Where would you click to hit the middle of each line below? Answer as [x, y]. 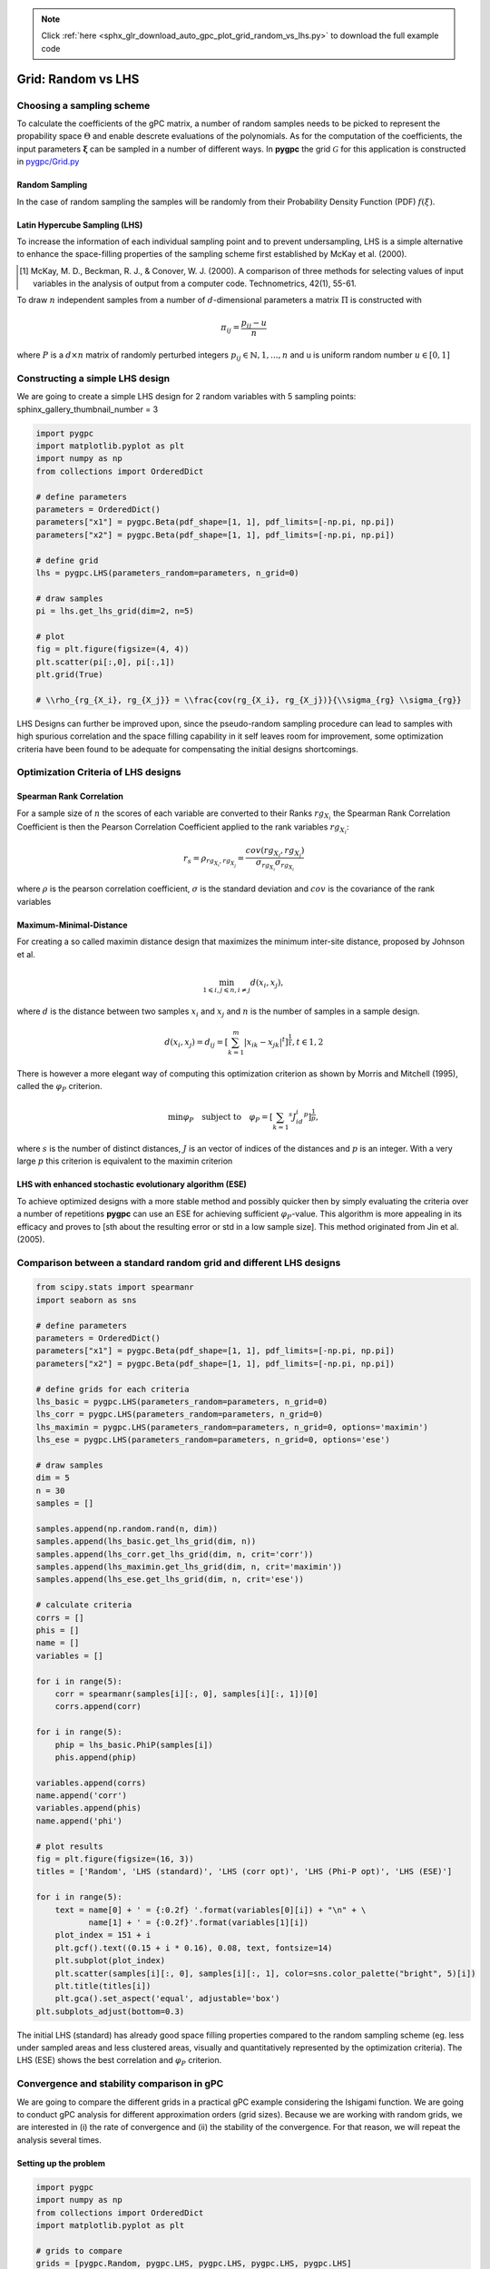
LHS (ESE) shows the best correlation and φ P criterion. [119, 2062]
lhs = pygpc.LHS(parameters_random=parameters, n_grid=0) [167, 573]
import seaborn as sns [86, 1300]
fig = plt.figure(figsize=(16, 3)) [115, 1859]
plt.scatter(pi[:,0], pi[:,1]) [106, 662]
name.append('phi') [79, 1821]
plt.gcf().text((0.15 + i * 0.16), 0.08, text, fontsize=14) [194, 1948]
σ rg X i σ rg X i [275, 864]
